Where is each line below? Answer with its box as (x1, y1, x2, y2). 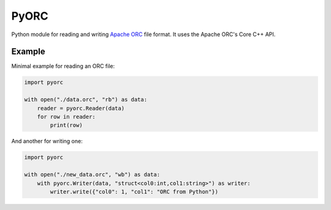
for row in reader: (37, 113, 96, 120)
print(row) (50, 122, 83, 129)
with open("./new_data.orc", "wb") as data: (24, 171, 161, 178)
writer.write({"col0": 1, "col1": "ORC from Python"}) (50, 188, 219, 195)
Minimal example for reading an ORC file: (11, 62, 115, 70)
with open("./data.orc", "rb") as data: (24, 96, 147, 103)
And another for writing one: (11, 138, 83, 145)
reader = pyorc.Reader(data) (37, 105, 125, 111)
